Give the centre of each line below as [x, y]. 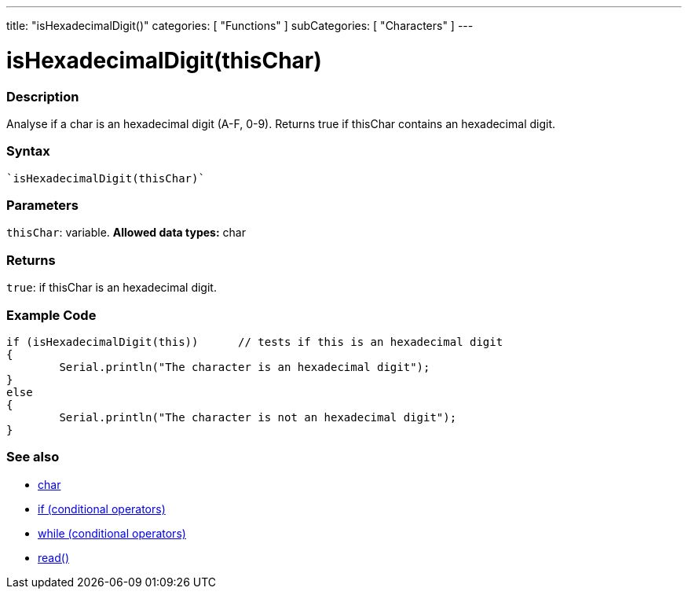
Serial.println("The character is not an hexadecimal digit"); [258, 417]
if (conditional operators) [102, 509]
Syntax [28, 151]
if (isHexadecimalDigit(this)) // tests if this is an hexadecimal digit [255, 342]
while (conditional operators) [112, 533]
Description [43, 96]
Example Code [51, 315]
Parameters [42, 205]
